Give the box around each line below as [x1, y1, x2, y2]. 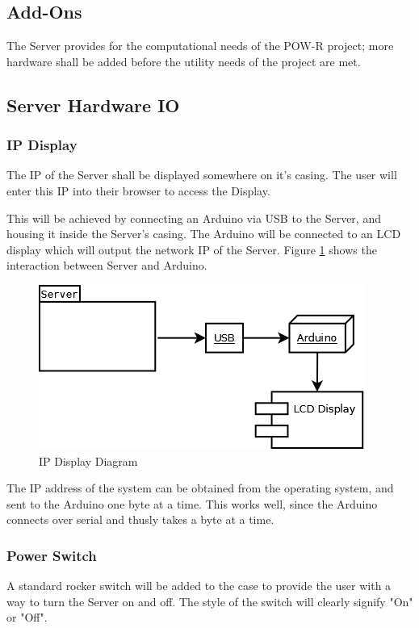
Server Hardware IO [6, 92, 180, 117]
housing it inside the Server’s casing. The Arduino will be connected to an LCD [6, 225, 401, 242]
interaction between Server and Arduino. [6, 257, 207, 274]
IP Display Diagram [39, 452, 138, 469]
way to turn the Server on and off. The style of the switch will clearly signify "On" [6, 592, 413, 609]
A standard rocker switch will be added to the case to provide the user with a [6, 577, 392, 594]
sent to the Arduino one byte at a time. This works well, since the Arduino [6, 495, 378, 512]
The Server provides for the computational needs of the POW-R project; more [6, 37, 394, 54]
